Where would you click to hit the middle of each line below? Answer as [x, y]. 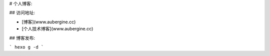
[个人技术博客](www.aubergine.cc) [57, 29]
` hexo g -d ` [26, 47]
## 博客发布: [22, 38]
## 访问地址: [22, 13]
